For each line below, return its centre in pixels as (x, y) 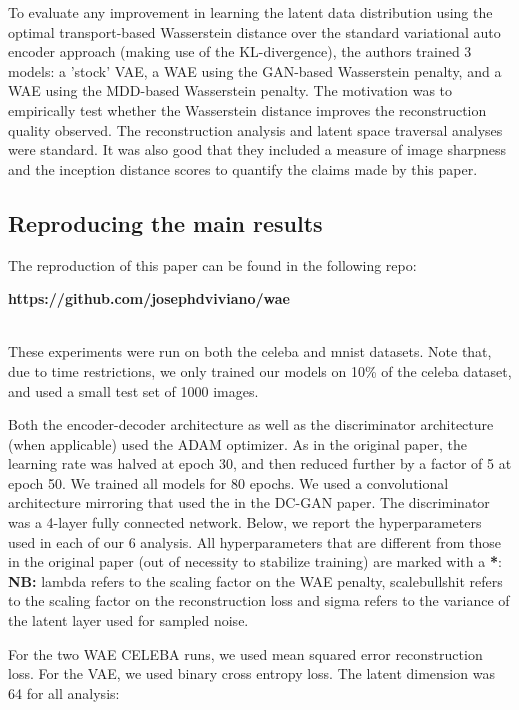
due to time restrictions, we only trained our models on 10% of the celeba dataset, (260, 370)
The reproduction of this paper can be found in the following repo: (212, 264)
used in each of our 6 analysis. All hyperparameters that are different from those (254, 541)
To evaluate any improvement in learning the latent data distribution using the (250, 12)
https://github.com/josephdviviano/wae (149, 298)
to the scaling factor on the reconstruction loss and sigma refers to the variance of (259, 600)
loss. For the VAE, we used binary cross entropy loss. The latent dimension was (251, 673)
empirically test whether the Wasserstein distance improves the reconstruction (247, 109)
